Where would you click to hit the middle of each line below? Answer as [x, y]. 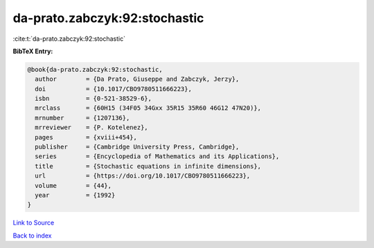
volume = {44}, [73, 185]
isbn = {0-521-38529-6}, [93, 99]
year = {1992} [75, 195]
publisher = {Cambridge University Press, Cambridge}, [137, 147]
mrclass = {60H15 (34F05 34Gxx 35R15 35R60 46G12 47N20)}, [148, 108]
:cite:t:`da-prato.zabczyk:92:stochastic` [69, 39]
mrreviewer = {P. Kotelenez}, [91, 127]
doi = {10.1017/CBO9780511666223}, [113, 89]
